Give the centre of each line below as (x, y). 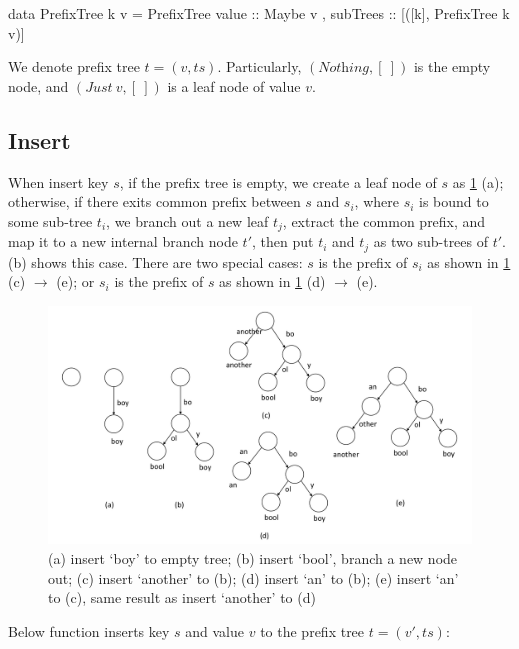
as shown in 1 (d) (272, 281)
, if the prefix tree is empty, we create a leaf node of (278, 181)
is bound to (454, 201)
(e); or (75, 281)
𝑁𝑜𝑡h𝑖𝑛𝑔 (344, 68)
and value (215, 630)
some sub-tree (50, 220)
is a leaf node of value (234, 85)
